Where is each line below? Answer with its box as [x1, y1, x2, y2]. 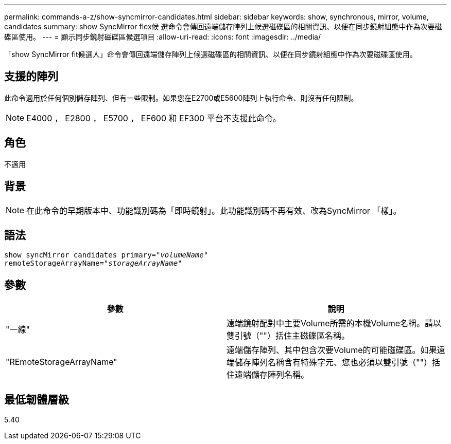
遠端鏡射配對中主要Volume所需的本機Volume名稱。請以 [227, 318, 442, 329]
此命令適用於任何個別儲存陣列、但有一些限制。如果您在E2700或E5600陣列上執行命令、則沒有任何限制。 [4, 93, 358, 102]
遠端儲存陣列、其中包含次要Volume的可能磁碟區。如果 [227, 345, 437, 356]
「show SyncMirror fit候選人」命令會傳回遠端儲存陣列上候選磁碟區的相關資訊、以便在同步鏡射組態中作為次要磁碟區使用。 [4, 50, 417, 59]
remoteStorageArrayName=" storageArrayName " [4, 259, 182, 268]
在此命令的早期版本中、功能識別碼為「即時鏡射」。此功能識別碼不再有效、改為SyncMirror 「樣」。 [26, 205, 402, 216]
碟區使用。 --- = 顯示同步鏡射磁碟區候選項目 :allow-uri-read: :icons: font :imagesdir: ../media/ [4, 32, 321, 41]
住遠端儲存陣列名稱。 [227, 369, 309, 380]
